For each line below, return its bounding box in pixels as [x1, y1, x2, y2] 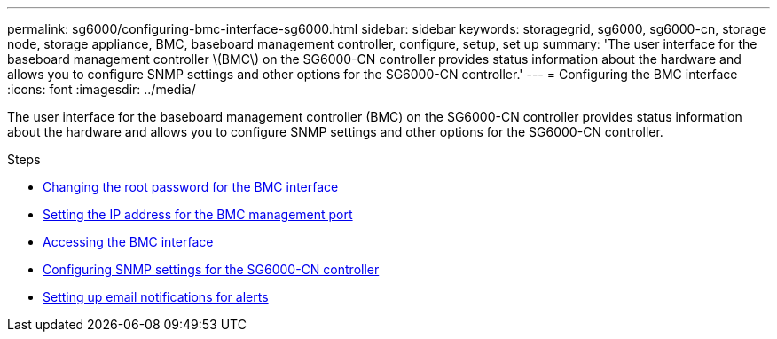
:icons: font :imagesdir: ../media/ [7, 82, 196, 97]
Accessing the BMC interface [43, 234, 214, 249]
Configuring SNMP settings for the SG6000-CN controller [43, 262, 380, 277]
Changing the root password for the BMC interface [43, 179, 339, 194]
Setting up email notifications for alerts [43, 289, 269, 304]
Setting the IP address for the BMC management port [43, 207, 353, 222]
